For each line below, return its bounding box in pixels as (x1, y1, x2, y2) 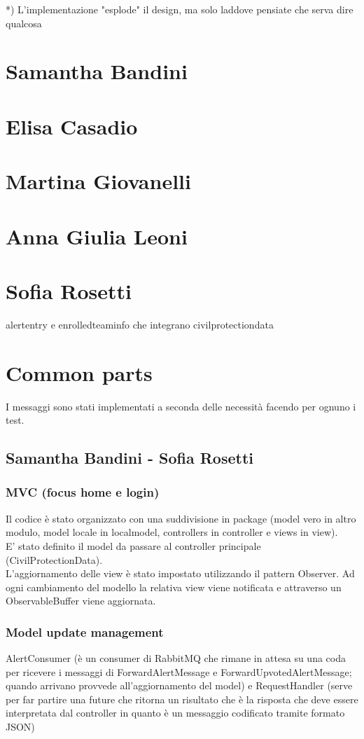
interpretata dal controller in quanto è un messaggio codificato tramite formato (6, 705, 345, 720)
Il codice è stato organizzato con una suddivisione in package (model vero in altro (6, 511, 356, 525)
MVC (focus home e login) (6, 483, 160, 501)
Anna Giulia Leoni (6, 221, 188, 250)
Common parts (6, 358, 153, 387)
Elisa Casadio (6, 111, 138, 140)
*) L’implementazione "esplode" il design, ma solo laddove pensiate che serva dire (6, 2, 353, 16)
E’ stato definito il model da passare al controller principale (6, 538, 261, 553)
